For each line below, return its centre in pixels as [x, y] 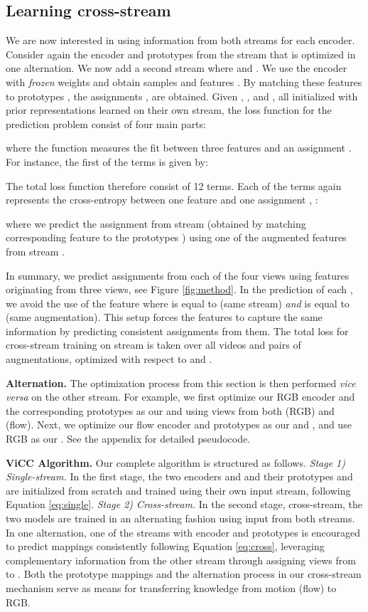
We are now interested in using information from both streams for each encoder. [180, 40]
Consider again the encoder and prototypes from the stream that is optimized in [181, 54]
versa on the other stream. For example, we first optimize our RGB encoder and [180, 397]
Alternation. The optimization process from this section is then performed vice [181, 382]
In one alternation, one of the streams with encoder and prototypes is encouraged [183, 532]
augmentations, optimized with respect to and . [109, 359]
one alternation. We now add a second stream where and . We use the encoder [177, 68]
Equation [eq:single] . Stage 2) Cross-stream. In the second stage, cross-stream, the [184, 504]
